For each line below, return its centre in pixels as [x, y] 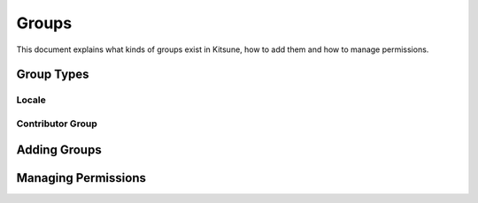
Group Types [53, 75]
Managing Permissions [81, 178]
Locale [31, 100]
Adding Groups [59, 150]
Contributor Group [57, 124]
